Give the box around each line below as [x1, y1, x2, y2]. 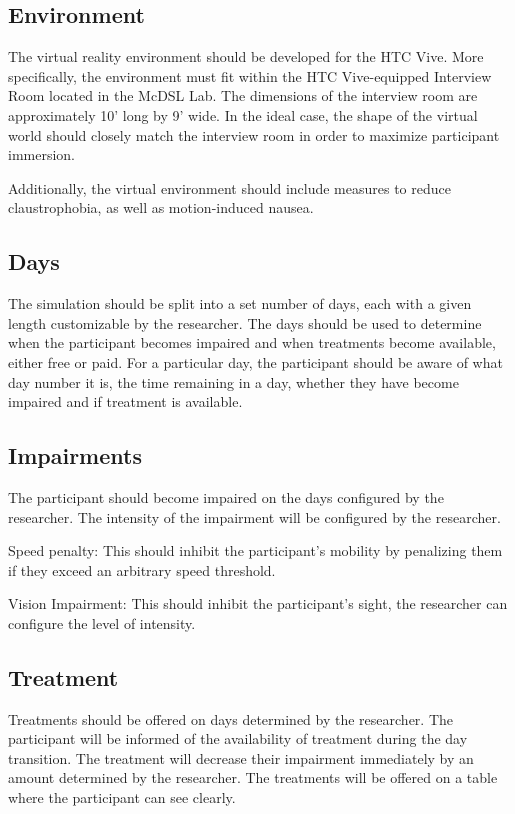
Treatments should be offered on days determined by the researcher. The [8, 708, 454, 729]
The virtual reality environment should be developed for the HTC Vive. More [8, 46, 484, 67]
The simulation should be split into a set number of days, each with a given [8, 293, 472, 314]
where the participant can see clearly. [8, 787, 236, 808]
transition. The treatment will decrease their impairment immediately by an [8, 747, 474, 768]
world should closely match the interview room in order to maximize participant [8, 124, 500, 145]
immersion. [8, 144, 76, 165]
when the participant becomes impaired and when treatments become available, [8, 332, 496, 353]
